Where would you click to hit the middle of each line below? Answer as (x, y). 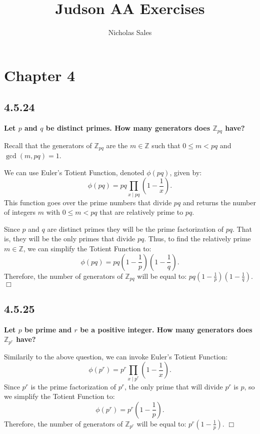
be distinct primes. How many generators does (128, 128)
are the (117, 145)
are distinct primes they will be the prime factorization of (135, 229)
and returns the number (219, 202)
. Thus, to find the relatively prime (197, 239)
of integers (20, 212)
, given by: (186, 172)
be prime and (48, 329)
